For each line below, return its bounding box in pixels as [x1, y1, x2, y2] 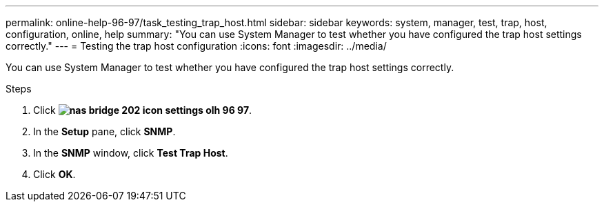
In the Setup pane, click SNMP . [33, 126, 176, 137]
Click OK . [33, 168, 76, 180]
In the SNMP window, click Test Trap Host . [33, 147, 228, 159]
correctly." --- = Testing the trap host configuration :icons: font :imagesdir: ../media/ [6, 40, 387, 52]
